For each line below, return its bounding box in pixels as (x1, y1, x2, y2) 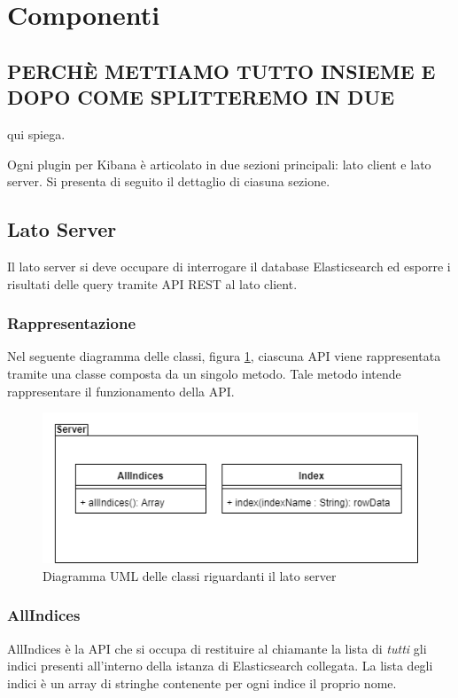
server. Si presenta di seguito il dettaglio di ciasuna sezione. (7, 172, 330, 191)
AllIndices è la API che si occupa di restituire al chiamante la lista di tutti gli (7, 639, 427, 657)
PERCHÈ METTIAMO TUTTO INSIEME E (7, 57, 436, 84)
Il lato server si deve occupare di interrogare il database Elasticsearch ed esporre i (7, 256, 451, 275)
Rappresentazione (7, 312, 136, 334)
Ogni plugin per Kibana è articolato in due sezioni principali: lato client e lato (7, 154, 431, 173)
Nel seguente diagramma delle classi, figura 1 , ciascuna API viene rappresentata (7, 347, 441, 365)
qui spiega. (7, 124, 66, 143)
